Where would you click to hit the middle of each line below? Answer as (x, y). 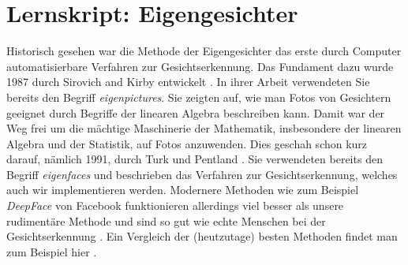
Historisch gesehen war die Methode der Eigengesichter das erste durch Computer (204, 51)
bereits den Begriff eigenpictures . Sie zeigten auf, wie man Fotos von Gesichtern (199, 97)
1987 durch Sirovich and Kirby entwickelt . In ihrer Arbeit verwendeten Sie (188, 82)
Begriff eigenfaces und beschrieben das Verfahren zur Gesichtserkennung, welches (202, 174)
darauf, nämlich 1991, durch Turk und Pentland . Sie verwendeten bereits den (195, 159)
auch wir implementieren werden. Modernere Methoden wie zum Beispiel (183, 190)
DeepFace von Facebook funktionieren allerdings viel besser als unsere (175, 205)
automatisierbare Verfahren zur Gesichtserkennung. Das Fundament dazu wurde (200, 66)
